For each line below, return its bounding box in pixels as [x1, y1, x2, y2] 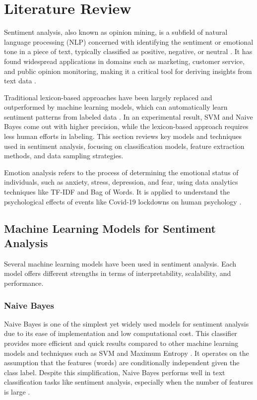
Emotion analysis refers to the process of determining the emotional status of [4, 167, 239, 177]
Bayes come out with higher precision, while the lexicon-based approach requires [4, 121, 249, 132]
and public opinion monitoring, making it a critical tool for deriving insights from [4, 66, 252, 76]
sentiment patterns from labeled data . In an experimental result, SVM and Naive [4, 111, 253, 122]
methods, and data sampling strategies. [4, 150, 124, 161]
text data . [4, 75, 36, 86]
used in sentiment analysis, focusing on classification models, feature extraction [4, 140, 245, 151]
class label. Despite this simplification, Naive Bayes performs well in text [4, 367, 225, 377]
